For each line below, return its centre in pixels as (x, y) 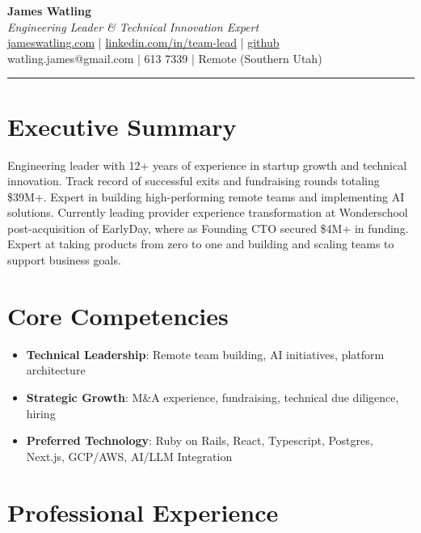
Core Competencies (118, 315)
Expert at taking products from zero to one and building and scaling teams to (201, 244)
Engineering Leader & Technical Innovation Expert (133, 26)
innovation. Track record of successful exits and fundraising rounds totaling (194, 181)
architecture (56, 370)
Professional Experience (143, 512)
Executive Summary (122, 126)
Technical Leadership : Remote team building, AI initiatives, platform (205, 354)
